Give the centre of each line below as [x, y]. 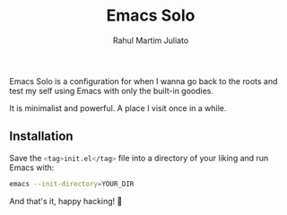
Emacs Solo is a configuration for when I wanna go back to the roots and [143, 81]
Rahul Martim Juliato [151, 40]
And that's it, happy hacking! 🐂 [66, 201]
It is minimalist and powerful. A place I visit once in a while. [118, 107]
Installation [41, 137]
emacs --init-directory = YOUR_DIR [72, 184]
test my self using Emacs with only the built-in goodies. [111, 90]
